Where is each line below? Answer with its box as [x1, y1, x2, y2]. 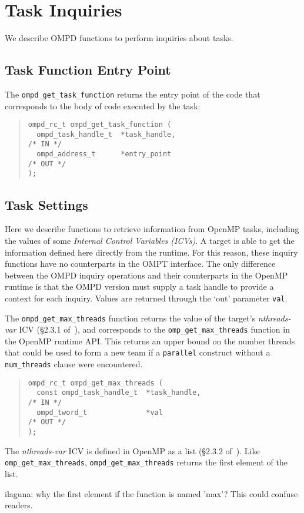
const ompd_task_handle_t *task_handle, [36, 388, 201, 397]
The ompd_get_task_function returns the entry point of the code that [5, 88, 260, 100]
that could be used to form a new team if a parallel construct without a [5, 346, 270, 358]
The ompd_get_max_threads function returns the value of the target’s [5, 311, 256, 324]
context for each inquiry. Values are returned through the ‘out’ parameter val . [5, 291, 288, 304]
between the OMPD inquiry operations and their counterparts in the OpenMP [5, 269, 288, 281]
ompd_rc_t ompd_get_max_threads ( [28, 378, 163, 387]
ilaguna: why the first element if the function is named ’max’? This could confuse [5, 487, 298, 499]
